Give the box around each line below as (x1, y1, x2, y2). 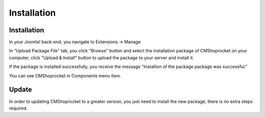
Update (9, 86, 32, 94)
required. (9, 105, 28, 111)
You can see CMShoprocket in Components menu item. (9, 72, 121, 78)
